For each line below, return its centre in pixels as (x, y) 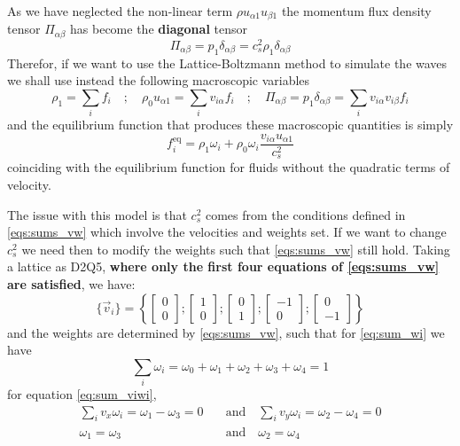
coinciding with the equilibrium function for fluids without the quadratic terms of (229, 167)
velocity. (29, 184)
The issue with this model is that (97, 214)
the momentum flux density (356, 11)
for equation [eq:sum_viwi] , (82, 394)
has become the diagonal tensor (159, 29)
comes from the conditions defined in (305, 214)
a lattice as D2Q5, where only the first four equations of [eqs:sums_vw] (223, 266)
